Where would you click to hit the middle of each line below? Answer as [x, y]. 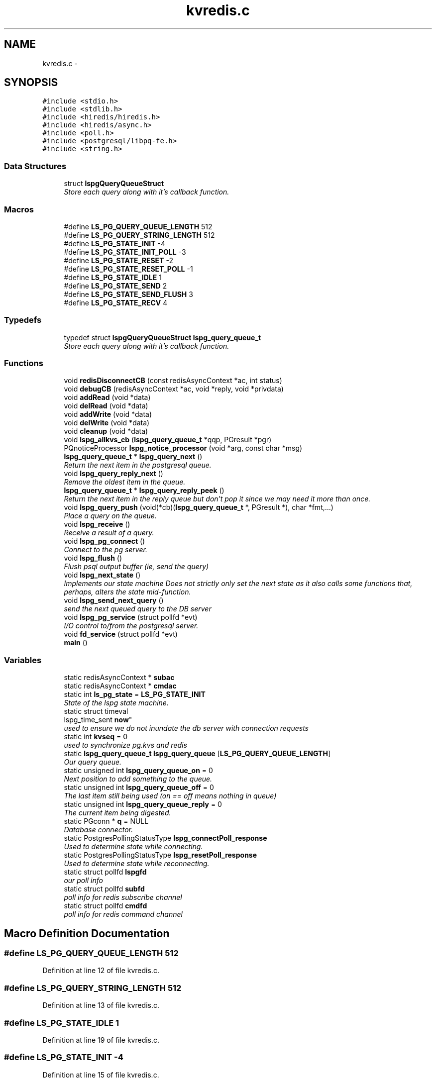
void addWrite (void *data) [108, 414]
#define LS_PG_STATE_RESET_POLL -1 [128, 269]
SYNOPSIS [31, 83]
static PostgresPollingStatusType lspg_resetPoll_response [161, 855]
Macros [19, 209]
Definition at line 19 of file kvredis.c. [101, 1040]
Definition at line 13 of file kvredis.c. [101, 1005]
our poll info [83, 881]
